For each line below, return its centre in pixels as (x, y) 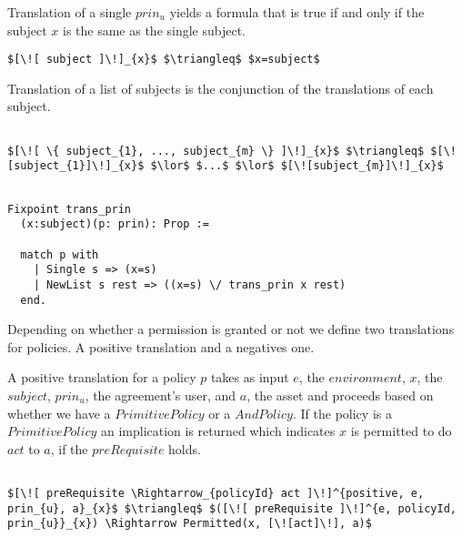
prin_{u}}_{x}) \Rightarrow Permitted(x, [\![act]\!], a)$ (190, 524)
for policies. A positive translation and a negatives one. (161, 346)
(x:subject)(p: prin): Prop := (115, 224)
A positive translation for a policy (102, 377)
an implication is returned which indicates (218, 431)
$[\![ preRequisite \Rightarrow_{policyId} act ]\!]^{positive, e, (216, 494)
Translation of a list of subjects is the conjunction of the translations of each (221, 88)
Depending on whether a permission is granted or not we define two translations (231, 329)
